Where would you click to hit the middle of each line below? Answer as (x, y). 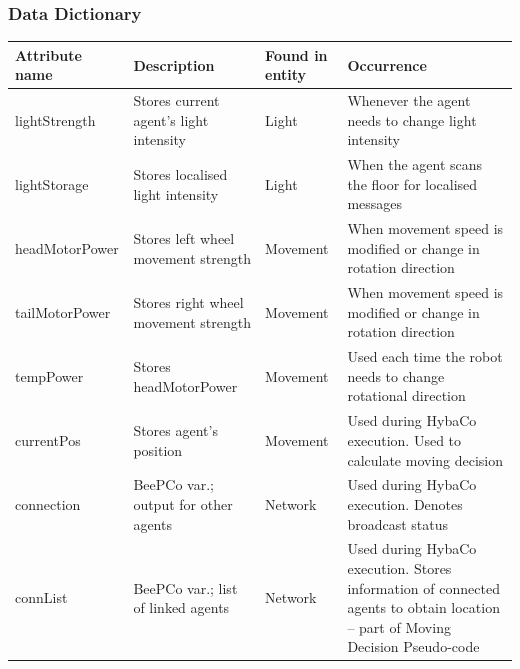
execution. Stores (399, 567)
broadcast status (398, 523)
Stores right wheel (188, 302)
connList (41, 597)
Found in (296, 54)
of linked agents (181, 607)
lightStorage (52, 183)
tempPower (49, 375)
